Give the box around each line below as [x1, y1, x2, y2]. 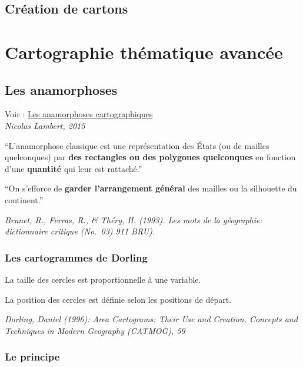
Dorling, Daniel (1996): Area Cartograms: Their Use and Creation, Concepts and [5, 313, 298, 325]
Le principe [5, 349, 60, 364]
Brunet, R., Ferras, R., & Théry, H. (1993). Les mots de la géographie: [5, 213, 262, 226]
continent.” [5, 193, 44, 206]
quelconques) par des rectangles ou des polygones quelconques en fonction [5, 151, 296, 163]
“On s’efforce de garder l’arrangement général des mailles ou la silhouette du [5, 182, 297, 194]
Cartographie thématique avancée [5, 39, 283, 64]
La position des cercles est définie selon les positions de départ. [5, 293, 232, 305]
